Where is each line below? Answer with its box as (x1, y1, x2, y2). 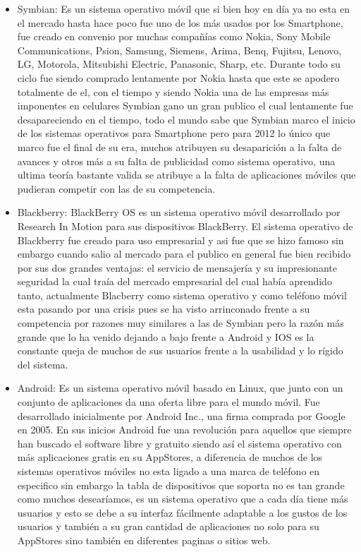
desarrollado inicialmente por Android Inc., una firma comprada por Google (17, 408, 345, 423)
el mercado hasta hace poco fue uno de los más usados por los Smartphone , (17, 15, 343, 30)
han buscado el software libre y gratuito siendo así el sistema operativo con (17, 436, 342, 450)
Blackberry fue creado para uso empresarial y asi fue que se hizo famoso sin (17, 232, 344, 247)
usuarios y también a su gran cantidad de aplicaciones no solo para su (17, 519, 319, 534)
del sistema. (17, 356, 68, 371)
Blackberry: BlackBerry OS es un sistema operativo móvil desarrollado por (17, 205, 341, 220)
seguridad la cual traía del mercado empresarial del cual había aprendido (17, 274, 332, 289)
